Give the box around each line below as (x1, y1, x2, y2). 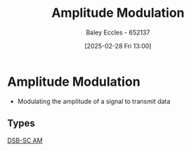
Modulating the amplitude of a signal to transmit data (17, 97, 171, 105)
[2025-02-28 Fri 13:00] (84, 41, 152, 50)
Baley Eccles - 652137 (86, 28, 150, 37)
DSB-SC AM (7, 136, 44, 145)
